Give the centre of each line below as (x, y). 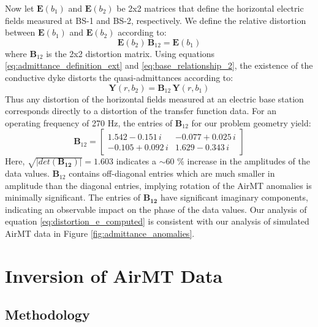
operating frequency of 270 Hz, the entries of (89, 122)
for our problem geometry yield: (251, 122)
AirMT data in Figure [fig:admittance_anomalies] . (100, 233)
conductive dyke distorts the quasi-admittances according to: (119, 77)
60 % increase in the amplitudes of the (238, 161)
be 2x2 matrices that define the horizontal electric (210, 8)
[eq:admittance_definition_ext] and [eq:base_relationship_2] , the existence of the (159, 65)
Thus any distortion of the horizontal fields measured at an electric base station (154, 98)
